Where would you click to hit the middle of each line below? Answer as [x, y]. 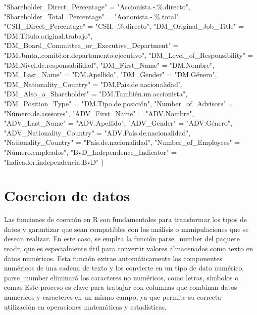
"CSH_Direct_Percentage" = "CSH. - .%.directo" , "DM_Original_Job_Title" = [124, 26]
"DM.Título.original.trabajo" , [48, 35]
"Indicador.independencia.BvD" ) [54, 161]
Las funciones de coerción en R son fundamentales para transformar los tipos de [126, 219]
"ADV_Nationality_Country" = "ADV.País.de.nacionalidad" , [97, 132]
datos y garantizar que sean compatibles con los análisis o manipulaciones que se [126, 229]
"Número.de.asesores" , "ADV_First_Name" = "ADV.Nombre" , [99, 113]
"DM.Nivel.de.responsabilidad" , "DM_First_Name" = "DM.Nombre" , [109, 65]
